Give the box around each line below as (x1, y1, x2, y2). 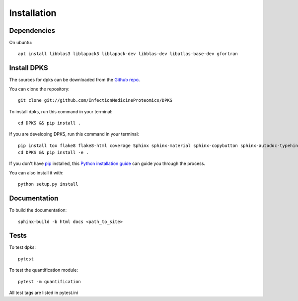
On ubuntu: (9, 40, 32, 46)
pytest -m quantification (18, 279, 81, 284)
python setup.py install (18, 181, 78, 187)
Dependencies (9, 26, 56, 35)
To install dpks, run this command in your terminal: (9, 108, 113, 114)
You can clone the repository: (9, 86, 70, 92)
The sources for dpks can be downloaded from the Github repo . (9, 77, 140, 83)
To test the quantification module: (9, 267, 78, 273)
